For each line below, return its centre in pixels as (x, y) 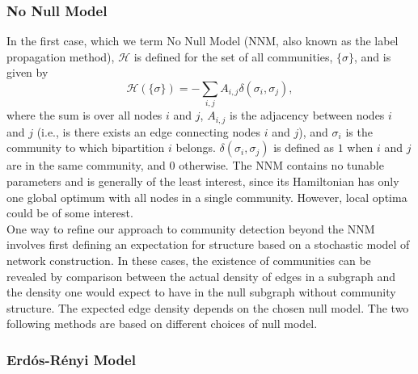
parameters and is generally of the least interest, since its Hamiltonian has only (203, 181)
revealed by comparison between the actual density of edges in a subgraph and (201, 276)
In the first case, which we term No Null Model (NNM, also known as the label (203, 41)
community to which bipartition (86, 147)
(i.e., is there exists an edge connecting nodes (149, 131)
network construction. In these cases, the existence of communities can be (189, 260)
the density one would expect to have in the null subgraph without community (201, 292)
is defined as (304, 147)
